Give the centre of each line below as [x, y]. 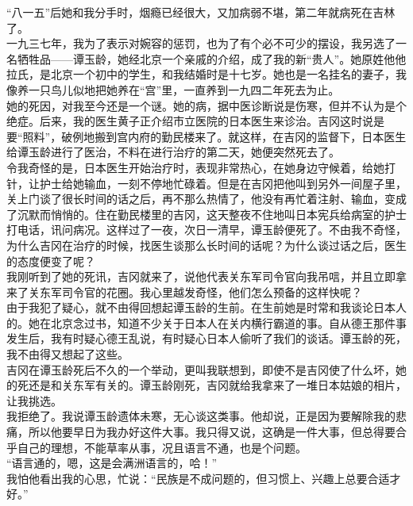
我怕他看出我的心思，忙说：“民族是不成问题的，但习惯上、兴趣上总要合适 [198, 478]
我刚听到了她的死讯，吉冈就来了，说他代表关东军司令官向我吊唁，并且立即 [201, 276]
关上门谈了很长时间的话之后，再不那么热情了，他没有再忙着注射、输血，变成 [206, 199]
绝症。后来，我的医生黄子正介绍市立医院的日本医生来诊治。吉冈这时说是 [195, 121]
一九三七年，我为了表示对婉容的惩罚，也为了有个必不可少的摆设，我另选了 [201, 43]
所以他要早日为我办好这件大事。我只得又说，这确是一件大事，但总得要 [212, 432]
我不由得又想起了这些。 [68, 354]
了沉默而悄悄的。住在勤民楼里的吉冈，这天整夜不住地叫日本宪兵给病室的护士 [206, 214]
